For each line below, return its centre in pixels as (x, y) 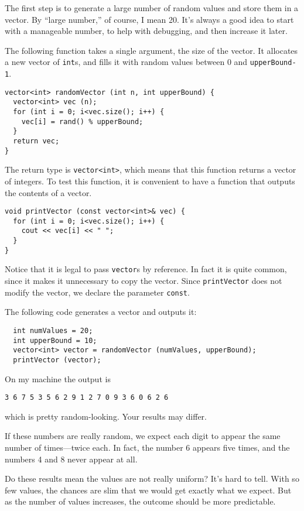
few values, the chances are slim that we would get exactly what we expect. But (148, 490)
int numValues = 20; (53, 330)
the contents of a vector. (48, 192)
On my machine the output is (58, 378)
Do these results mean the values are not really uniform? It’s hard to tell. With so (152, 479)
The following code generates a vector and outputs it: (101, 312)
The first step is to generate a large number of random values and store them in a (152, 8)
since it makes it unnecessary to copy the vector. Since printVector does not (144, 281)
